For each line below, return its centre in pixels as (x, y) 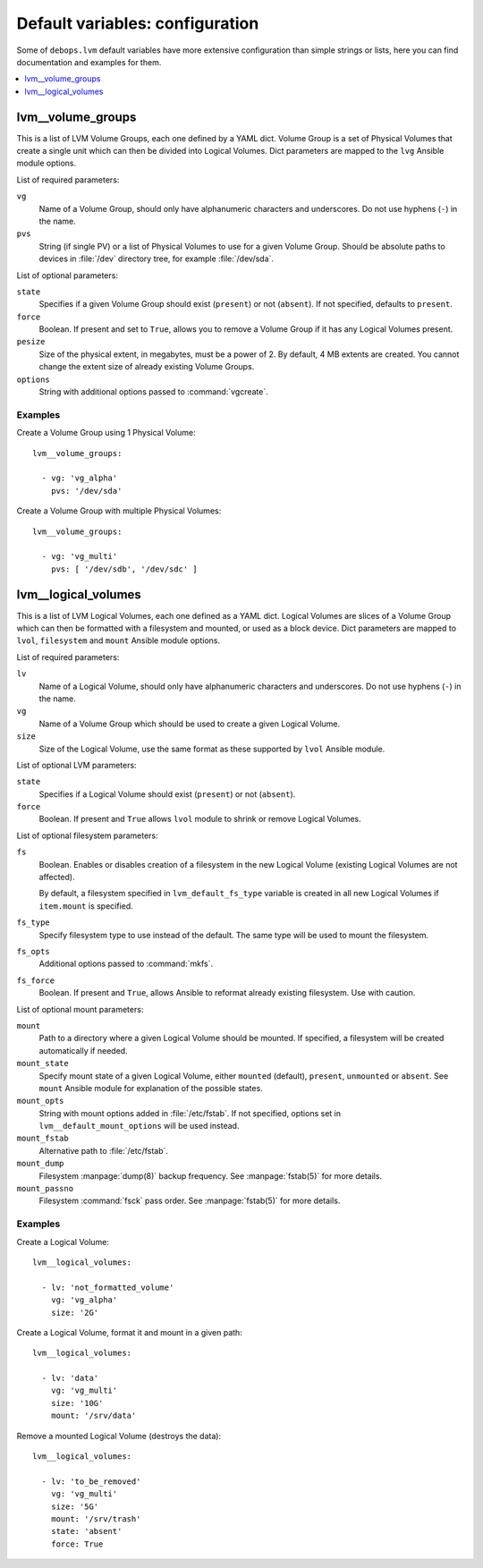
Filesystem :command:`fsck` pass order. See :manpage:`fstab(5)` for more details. (190, 1201)
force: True (77, 1544)
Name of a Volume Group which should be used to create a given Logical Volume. (190, 724)
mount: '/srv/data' (93, 1416)
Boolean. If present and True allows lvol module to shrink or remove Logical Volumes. (200, 819)
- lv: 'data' (70, 1378)
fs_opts (34, 951)
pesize (31, 342)
